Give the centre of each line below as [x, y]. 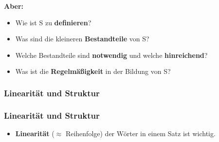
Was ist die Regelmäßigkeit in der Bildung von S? [93, 71]
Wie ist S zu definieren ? [53, 22]
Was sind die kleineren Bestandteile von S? [82, 39]
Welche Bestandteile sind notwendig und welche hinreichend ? [111, 55]
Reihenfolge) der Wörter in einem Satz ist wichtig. [140, 133]
